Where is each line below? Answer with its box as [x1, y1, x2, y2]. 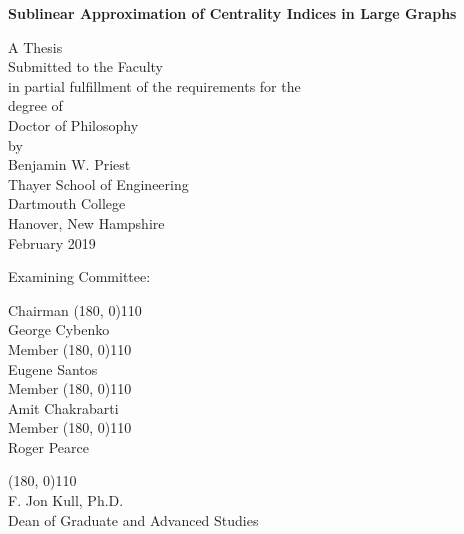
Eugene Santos [8, 358, 98, 379]
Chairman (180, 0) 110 [8, 299, 142, 320]
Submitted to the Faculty [8, 56, 163, 77]
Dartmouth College [8, 193, 126, 214]
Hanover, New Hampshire [8, 212, 165, 233]
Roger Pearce [8, 436, 89, 457]
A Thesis [8, 36, 63, 57]
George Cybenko [8, 319, 110, 340]
